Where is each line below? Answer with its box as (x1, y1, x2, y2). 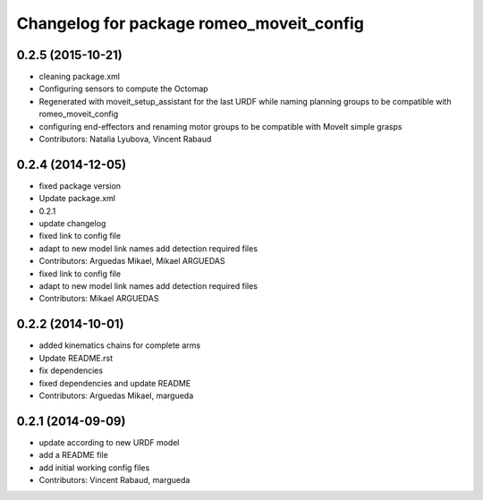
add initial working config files (38, 462, 150, 473)
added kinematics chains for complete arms (38, 340, 201, 351)
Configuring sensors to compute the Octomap (38, 83, 209, 94)
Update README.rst (38, 352, 114, 363)
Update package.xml (38, 193, 116, 204)
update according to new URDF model (38, 436, 180, 447)
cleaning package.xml (38, 72, 121, 82)
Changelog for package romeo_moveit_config (16, 13, 364, 33)
